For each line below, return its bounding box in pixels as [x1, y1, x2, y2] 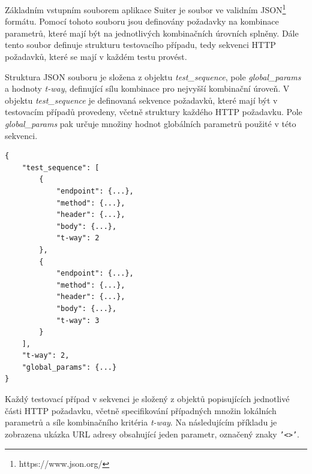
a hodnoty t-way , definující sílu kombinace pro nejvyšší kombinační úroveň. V [5, 82, 290, 95]
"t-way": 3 [56, 316, 100, 325]
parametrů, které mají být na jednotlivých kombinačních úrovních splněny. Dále [5, 26, 299, 39]
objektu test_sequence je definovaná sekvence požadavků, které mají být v [5, 93, 278, 106]
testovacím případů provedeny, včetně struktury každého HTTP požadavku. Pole [5, 105, 302, 118]
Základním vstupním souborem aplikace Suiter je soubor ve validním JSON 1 [5, 2, 286, 16]
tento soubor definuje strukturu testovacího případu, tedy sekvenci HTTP [5, 38, 276, 51]
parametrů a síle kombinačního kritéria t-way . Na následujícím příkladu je [5, 416, 277, 428]
